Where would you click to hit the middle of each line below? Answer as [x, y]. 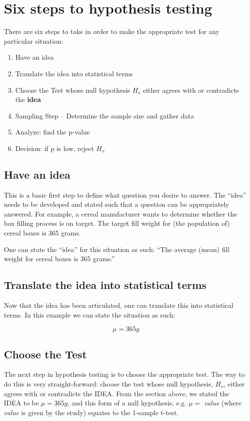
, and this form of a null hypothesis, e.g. [127, 403]
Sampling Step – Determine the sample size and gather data [105, 115]
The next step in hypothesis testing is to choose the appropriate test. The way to [125, 374]
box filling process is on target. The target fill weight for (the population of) [117, 223]
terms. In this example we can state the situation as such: [90, 314]
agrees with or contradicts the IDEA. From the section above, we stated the [117, 393]
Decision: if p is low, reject [55, 148]
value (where [223, 403]
